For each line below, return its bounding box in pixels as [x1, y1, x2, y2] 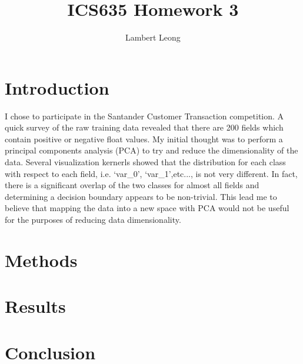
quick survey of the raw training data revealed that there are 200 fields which [5, 121, 284, 133]
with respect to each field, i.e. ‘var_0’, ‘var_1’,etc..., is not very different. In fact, [5, 167, 298, 179]
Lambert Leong [125, 31, 181, 44]
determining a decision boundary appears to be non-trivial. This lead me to [5, 190, 277, 202]
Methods [5, 248, 78, 272]
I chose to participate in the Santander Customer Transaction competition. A [5, 109, 284, 122]
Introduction [5, 75, 109, 99]
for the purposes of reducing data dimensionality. [5, 213, 181, 225]
